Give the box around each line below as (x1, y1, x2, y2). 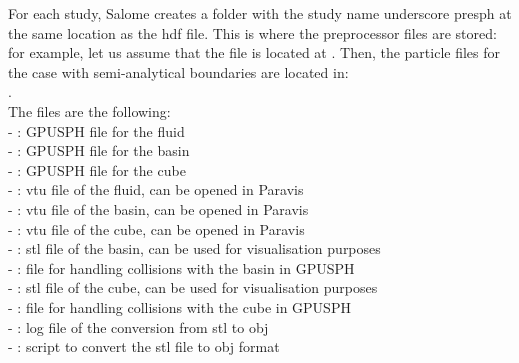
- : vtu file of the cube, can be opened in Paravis (8, 218, 305, 239)
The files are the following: (8, 100, 171, 121)
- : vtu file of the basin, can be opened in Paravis (8, 198, 309, 219)
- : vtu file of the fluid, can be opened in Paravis (8, 179, 304, 200)
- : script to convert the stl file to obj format (8, 336, 280, 357)
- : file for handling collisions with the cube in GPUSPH (8, 296, 351, 317)
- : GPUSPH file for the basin (8, 140, 190, 161)
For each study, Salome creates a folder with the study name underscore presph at (8, 3, 512, 23)
